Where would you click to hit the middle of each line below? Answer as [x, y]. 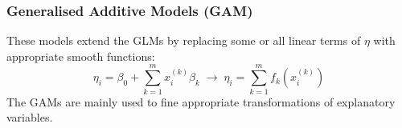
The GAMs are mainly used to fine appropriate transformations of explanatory [201, 101]
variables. [30, 117]
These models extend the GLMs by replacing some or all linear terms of [184, 40]
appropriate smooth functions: [81, 56]
